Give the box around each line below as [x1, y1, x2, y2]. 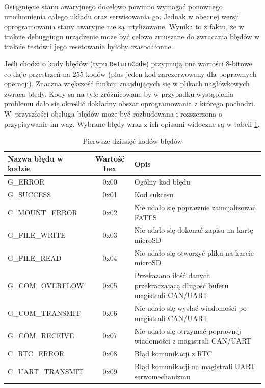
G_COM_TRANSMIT [8, 308, 81, 318]
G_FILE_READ [8, 252, 62, 263]
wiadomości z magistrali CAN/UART [134, 335, 252, 346]
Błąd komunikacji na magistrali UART [134, 360, 256, 371]
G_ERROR [8, 176, 45, 187]
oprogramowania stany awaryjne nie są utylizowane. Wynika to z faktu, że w [4, 21, 244, 32]
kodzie [8, 163, 31, 174]
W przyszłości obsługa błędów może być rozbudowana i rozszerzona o [4, 108, 222, 119]
